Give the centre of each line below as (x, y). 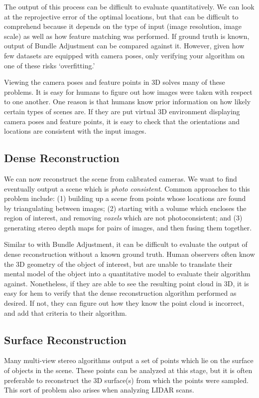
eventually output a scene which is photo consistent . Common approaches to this (127, 188)
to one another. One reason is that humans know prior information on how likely (128, 101)
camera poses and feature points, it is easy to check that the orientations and (122, 121)
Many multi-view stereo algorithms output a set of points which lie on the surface (129, 360)
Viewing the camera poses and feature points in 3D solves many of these (115, 82)
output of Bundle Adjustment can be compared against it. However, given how (124, 46)
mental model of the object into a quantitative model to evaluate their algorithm (127, 274)
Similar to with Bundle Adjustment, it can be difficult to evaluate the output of (126, 244)
